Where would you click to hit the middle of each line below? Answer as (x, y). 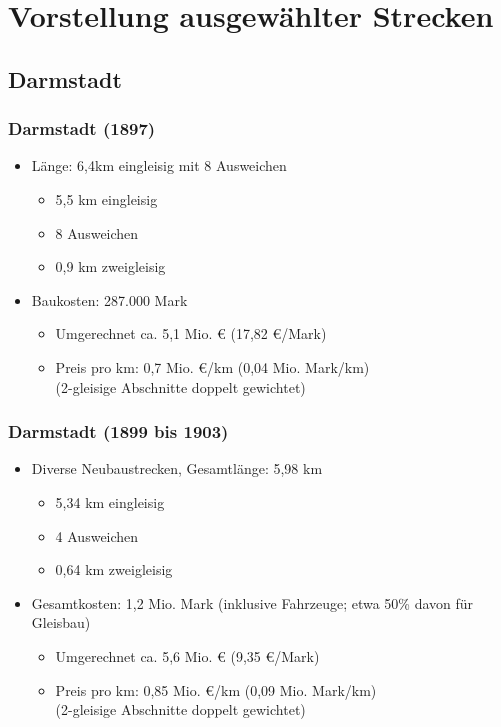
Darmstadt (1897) (82, 128)
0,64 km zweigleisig (114, 569)
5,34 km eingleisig (110, 501)
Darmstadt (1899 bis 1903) (118, 431)
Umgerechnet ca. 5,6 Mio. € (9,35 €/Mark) (187, 655)
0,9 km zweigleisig (110, 266)
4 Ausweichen (97, 535)
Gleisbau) (61, 622)
